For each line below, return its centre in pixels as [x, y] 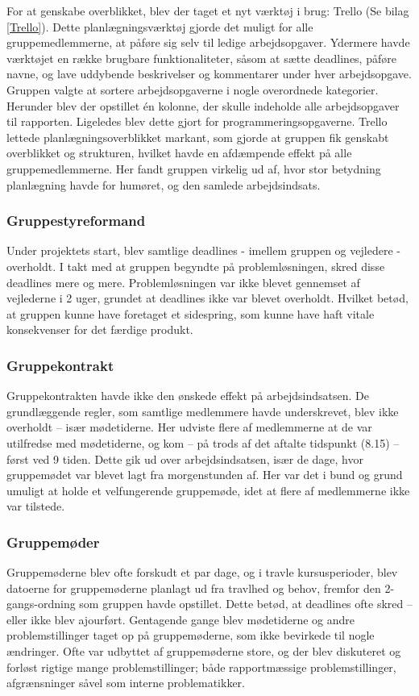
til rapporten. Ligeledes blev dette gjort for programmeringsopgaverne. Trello [197, 121]
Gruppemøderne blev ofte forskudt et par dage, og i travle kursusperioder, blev [202, 572]
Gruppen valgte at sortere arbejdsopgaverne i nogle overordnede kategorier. [193, 89]
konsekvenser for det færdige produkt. [100, 329]
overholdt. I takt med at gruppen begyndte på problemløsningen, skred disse [196, 266]
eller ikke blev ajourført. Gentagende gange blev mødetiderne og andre [180, 619]
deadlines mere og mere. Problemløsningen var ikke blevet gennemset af [183, 282]
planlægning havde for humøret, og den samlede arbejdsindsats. [164, 184]
